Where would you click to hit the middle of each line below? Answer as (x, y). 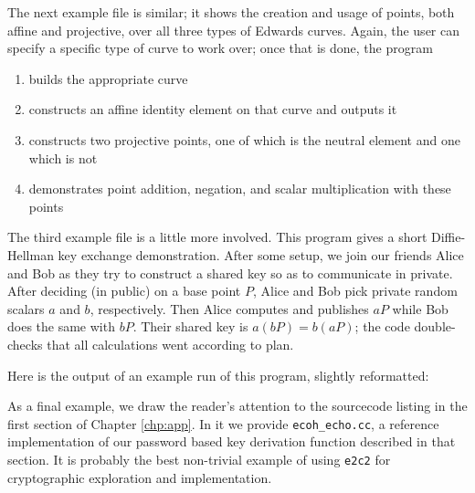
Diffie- (449, 237)
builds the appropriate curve (108, 78)
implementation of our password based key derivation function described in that (232, 441)
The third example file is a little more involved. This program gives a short (217, 237)
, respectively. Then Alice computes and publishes (229, 308)
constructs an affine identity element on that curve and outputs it (213, 109)
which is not (63, 157)
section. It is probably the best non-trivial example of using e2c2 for (199, 459)
